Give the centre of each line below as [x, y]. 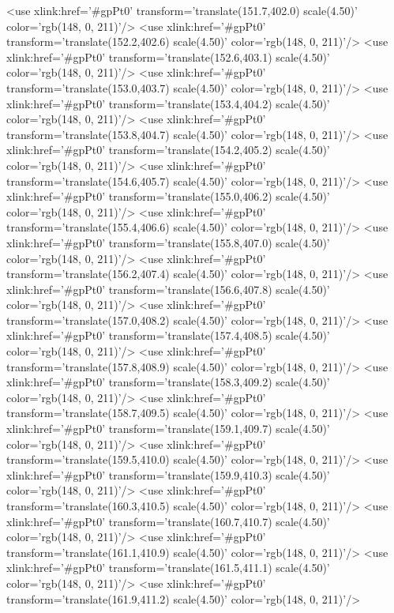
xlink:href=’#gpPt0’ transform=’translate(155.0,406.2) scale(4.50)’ [168, 196]
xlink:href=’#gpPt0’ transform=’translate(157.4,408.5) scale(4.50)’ [168, 335]
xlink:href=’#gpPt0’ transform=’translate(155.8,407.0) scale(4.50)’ [168, 242]
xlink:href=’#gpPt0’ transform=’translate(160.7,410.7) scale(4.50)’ [168, 521]
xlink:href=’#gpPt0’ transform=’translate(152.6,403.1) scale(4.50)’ [168, 56]
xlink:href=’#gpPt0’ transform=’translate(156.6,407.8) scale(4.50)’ [168, 289]
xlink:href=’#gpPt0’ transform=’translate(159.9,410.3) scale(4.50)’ [168, 474]
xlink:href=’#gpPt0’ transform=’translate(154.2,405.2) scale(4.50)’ [168, 150]
